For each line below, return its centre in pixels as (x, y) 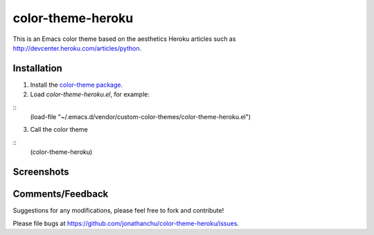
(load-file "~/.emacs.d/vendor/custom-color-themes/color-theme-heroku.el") (141, 117)
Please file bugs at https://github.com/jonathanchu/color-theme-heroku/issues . (126, 223)
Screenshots (41, 172)
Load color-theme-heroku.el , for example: (90, 94)
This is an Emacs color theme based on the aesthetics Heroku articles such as (124, 39)
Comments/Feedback (61, 194)
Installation (37, 68)
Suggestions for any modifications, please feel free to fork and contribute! (118, 211)
